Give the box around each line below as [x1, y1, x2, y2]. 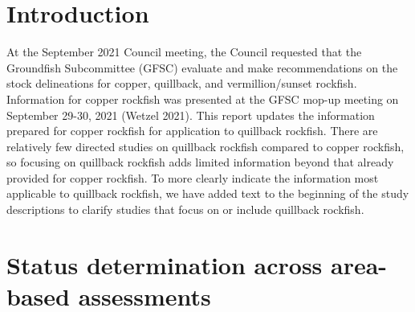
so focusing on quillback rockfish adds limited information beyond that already [6, 154, 394, 170]
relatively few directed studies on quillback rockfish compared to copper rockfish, [6, 138, 405, 154]
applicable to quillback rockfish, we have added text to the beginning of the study [6, 185, 409, 202]
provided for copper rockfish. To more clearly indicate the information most [6, 169, 379, 186]
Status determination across [6, 248, 323, 281]
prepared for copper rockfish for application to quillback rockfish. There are [6, 122, 378, 139]
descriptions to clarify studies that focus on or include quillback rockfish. [6, 201, 364, 218]
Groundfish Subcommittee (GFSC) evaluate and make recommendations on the [6, 59, 398, 76]
